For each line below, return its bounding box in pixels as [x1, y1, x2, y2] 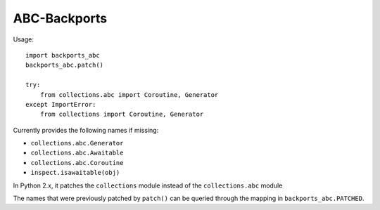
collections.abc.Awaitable [30, 149, 124, 157]
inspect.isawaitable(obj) [30, 169, 120, 177]
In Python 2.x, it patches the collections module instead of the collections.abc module [13, 181, 283, 190]
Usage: [13, 35, 34, 44]
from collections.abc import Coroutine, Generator [39, 91, 219, 98]
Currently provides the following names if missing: [13, 126, 159, 134]
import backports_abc [25, 51, 100, 59]
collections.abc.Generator [30, 139, 124, 147]
